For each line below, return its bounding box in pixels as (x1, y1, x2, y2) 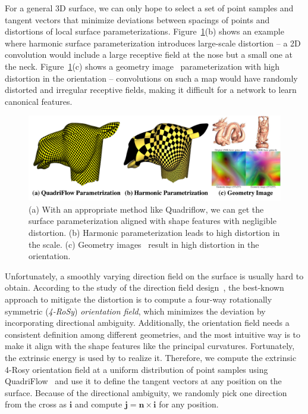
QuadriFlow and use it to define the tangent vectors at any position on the (5, 375, 282, 387)
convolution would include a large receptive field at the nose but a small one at (5, 48, 293, 61)
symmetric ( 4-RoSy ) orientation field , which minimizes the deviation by (5, 304, 266, 317)
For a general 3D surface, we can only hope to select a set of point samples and (5, 2, 294, 14)
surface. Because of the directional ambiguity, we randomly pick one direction (5, 386, 287, 399)
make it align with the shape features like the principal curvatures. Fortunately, (5, 340, 295, 352)
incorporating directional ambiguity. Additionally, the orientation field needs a (5, 316, 290, 329)
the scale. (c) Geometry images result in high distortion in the (29, 238, 259, 250)
